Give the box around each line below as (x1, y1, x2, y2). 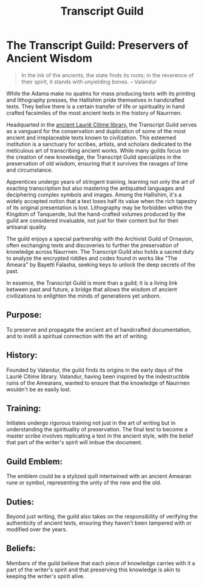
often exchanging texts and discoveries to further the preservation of (6, 242, 179, 249)
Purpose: (6, 310, 42, 320)
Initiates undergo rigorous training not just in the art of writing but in (6, 419, 176, 427)
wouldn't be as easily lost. (6, 385, 72, 393)
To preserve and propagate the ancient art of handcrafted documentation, (6, 326, 191, 333)
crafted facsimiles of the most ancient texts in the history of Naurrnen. (6, 109, 182, 116)
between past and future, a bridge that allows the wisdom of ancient (6, 285, 177, 293)
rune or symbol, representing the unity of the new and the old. (6, 479, 162, 486)
